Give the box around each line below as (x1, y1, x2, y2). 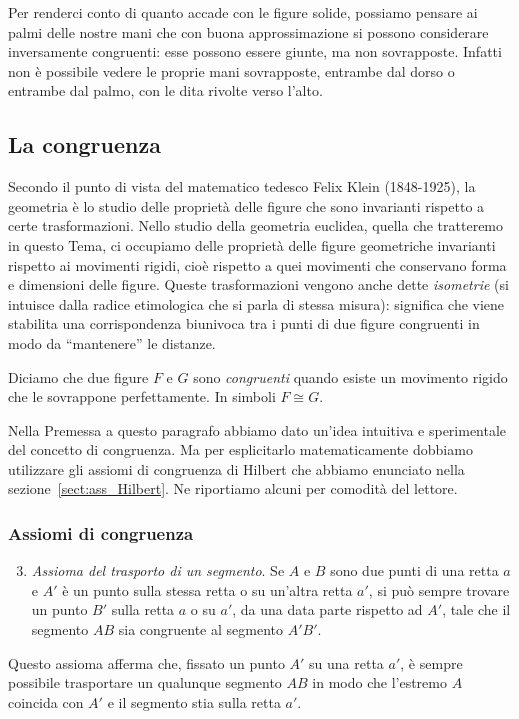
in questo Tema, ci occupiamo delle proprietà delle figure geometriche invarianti (8, 234, 496, 255)
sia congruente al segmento (118, 619, 283, 640)
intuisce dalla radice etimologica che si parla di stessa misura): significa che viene (8, 293, 505, 314)
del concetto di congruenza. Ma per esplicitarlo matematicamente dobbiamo (8, 439, 473, 460)
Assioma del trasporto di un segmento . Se (31, 560, 285, 581)
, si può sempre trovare (368, 579, 510, 600)
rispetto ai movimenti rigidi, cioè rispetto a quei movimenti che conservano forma (8, 254, 507, 275)
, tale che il (442, 599, 511, 620)
